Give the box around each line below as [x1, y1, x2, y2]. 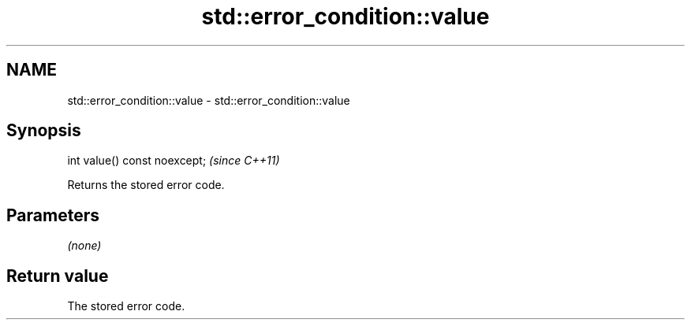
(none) [67, 239, 102, 253]
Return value [6, 265, 109, 286]
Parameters [6, 205, 99, 225]
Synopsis [6, 120, 81, 141]
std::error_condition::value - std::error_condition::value [67, 93, 350, 107]
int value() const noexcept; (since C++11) [67, 154, 280, 168]
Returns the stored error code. [67, 178, 225, 192]
